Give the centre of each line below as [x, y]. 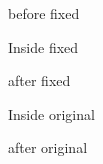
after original [48, 147]
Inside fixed [43, 46]
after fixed [39, 80]
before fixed [44, 13]
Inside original [51, 113]
